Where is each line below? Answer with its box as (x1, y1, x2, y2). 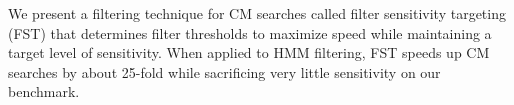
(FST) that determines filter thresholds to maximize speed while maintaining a (8, 22, 492, 43)
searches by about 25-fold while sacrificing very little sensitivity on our (8, 61, 441, 82)
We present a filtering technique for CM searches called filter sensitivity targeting (8, 3, 506, 23)
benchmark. (8, 81, 80, 102)
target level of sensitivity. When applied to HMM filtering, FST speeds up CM (8, 42, 490, 63)
